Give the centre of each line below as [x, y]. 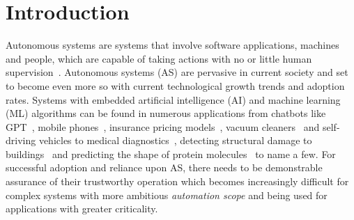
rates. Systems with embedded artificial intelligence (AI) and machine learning [173, 99]
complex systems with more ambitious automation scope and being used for [167, 195]
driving [21, 140]
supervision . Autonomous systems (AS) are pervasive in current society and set [177, 72]
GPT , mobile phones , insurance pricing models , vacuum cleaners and [163, 126]
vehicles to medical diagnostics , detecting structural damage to [175, 140]
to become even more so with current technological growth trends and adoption [175, 85]
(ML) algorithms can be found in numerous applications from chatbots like [166, 113]
